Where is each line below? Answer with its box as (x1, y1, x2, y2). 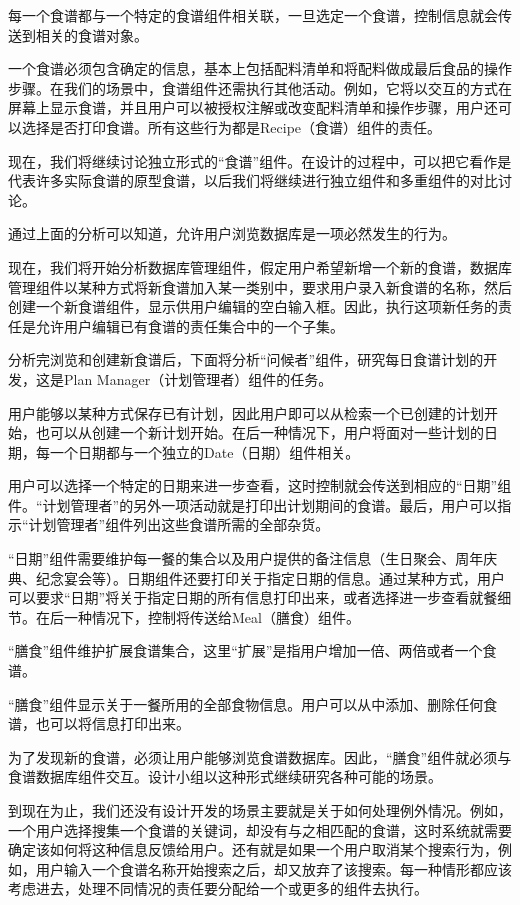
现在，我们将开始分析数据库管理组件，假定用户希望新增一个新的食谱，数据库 (8, 256, 512, 277)
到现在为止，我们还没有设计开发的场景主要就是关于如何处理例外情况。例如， (8, 800, 512, 820)
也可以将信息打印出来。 (35, 713, 190, 734)
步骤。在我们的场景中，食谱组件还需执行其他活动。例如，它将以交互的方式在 (8, 77, 512, 98)
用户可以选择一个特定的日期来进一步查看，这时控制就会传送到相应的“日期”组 (8, 475, 512, 496)
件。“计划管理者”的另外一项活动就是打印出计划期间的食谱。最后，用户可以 (8, 494, 498, 515)
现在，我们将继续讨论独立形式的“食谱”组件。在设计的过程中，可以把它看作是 (8, 150, 512, 171)
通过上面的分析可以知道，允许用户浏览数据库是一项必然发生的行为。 (8, 223, 456, 244)
